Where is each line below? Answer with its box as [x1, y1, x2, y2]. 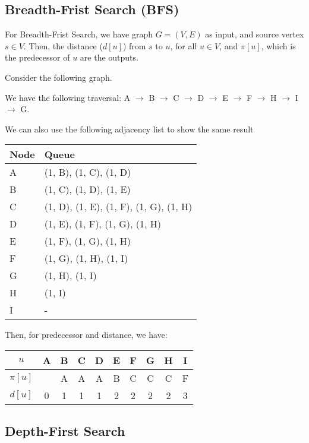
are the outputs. [80, 51, 138, 64]
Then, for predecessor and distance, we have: [5, 328, 168, 341]
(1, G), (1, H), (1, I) [44, 251, 128, 265]
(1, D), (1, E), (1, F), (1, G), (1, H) [44, 200, 193, 214]
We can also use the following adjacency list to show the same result [5, 122, 254, 135]
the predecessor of [5, 51, 70, 64]
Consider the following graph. [5, 71, 112, 83]
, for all [170, 39, 197, 52]
